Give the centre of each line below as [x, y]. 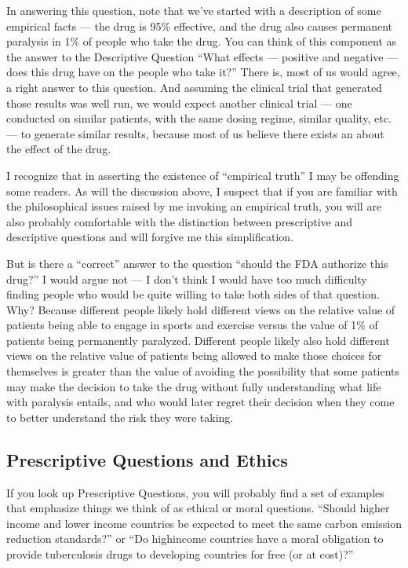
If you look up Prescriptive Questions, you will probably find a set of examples [195, 492]
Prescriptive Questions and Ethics [147, 459]
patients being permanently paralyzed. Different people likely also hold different [198, 340]
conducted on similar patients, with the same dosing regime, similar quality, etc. [199, 118]
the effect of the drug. [59, 149]
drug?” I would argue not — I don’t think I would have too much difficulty [187, 279]
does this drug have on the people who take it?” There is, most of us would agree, [203, 72]
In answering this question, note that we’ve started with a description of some [194, 10]
